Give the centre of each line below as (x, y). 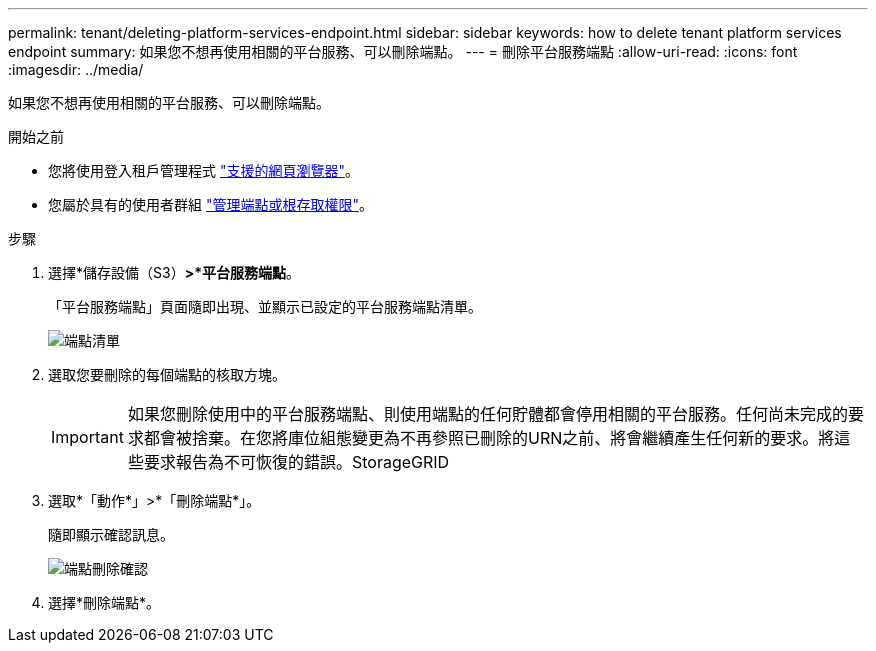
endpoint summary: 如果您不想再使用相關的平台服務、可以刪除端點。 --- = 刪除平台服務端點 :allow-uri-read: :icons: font (403, 51)
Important (87, 437)
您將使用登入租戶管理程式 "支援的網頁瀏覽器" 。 (203, 170)
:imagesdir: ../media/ (76, 69)
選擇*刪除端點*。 (104, 602)
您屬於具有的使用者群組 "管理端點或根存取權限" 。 (210, 204)
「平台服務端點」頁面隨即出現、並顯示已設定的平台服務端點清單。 (265, 306)
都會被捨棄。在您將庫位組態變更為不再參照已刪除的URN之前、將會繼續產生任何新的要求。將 (489, 438)
